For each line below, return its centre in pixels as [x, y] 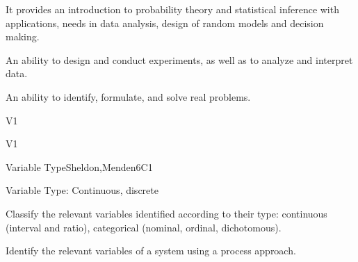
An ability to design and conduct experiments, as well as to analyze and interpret [179, 59]
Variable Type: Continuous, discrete [82, 190]
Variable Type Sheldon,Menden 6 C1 [79, 166]
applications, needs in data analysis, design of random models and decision [165, 23]
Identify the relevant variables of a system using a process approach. [151, 251]
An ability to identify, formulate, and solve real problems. [128, 96]
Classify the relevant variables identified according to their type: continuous [166, 213]
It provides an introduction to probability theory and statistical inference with [172, 9]
